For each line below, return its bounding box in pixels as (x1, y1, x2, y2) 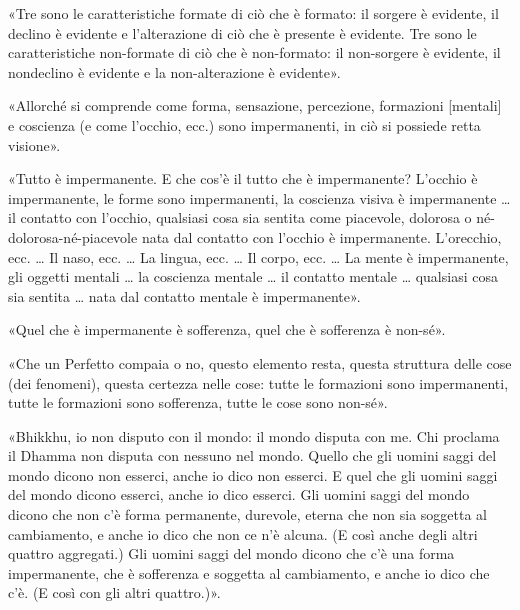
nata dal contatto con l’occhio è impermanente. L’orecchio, (141, 226, 502, 247)
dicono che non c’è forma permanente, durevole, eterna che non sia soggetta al (8, 504, 487, 525)
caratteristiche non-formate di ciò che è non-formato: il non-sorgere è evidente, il (8, 42, 501, 63)
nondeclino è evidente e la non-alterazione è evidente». (8, 61, 341, 82)
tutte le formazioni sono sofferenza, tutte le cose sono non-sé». (8, 392, 388, 413)
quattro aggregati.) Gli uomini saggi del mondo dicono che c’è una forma (8, 543, 455, 564)
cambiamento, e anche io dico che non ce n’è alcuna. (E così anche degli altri (8, 523, 478, 544)
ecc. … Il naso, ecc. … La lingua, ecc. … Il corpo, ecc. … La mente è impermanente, (8, 246, 509, 267)
